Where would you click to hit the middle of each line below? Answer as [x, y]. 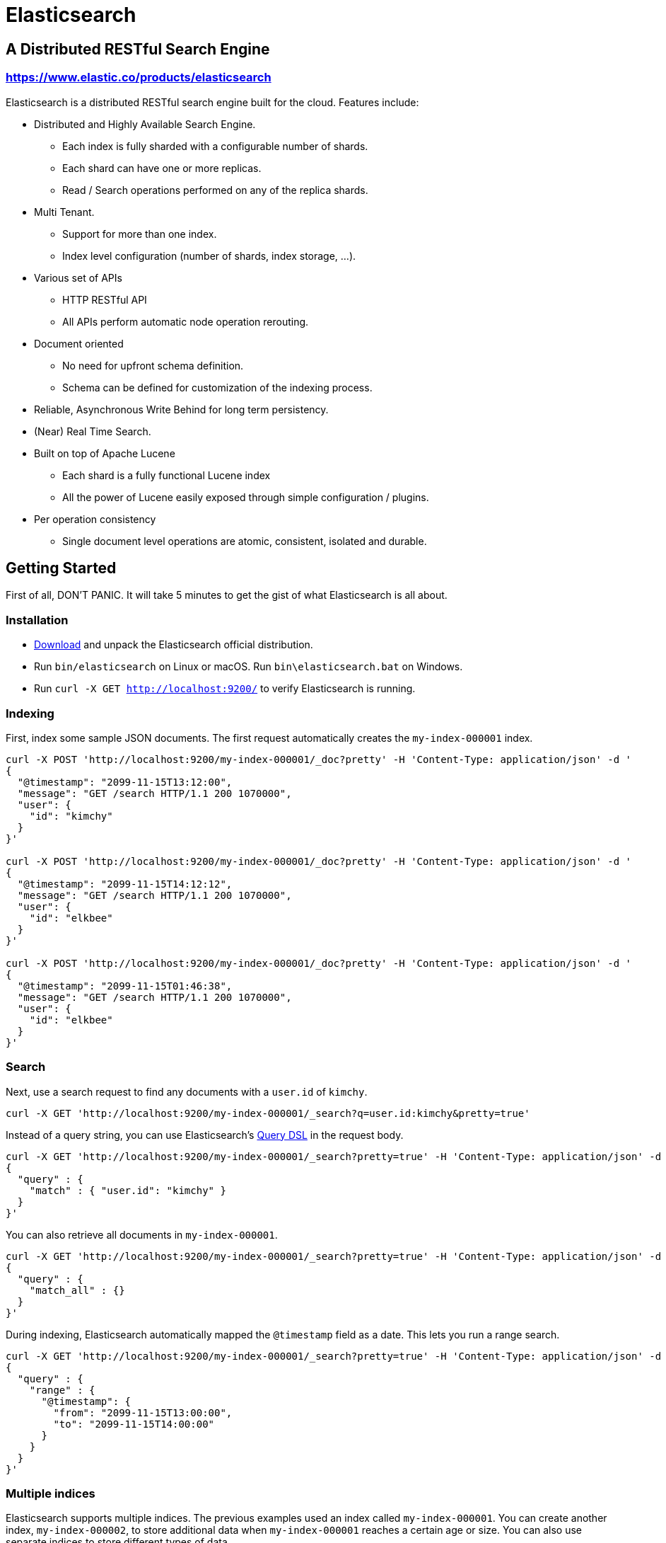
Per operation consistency [95, 519]
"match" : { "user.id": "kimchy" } [128, 1190]
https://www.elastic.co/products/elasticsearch [139, 78]
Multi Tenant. [64, 212]
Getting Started [61, 568]
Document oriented [79, 343]
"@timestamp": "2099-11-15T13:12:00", [125, 782]
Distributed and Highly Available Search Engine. [145, 124]
